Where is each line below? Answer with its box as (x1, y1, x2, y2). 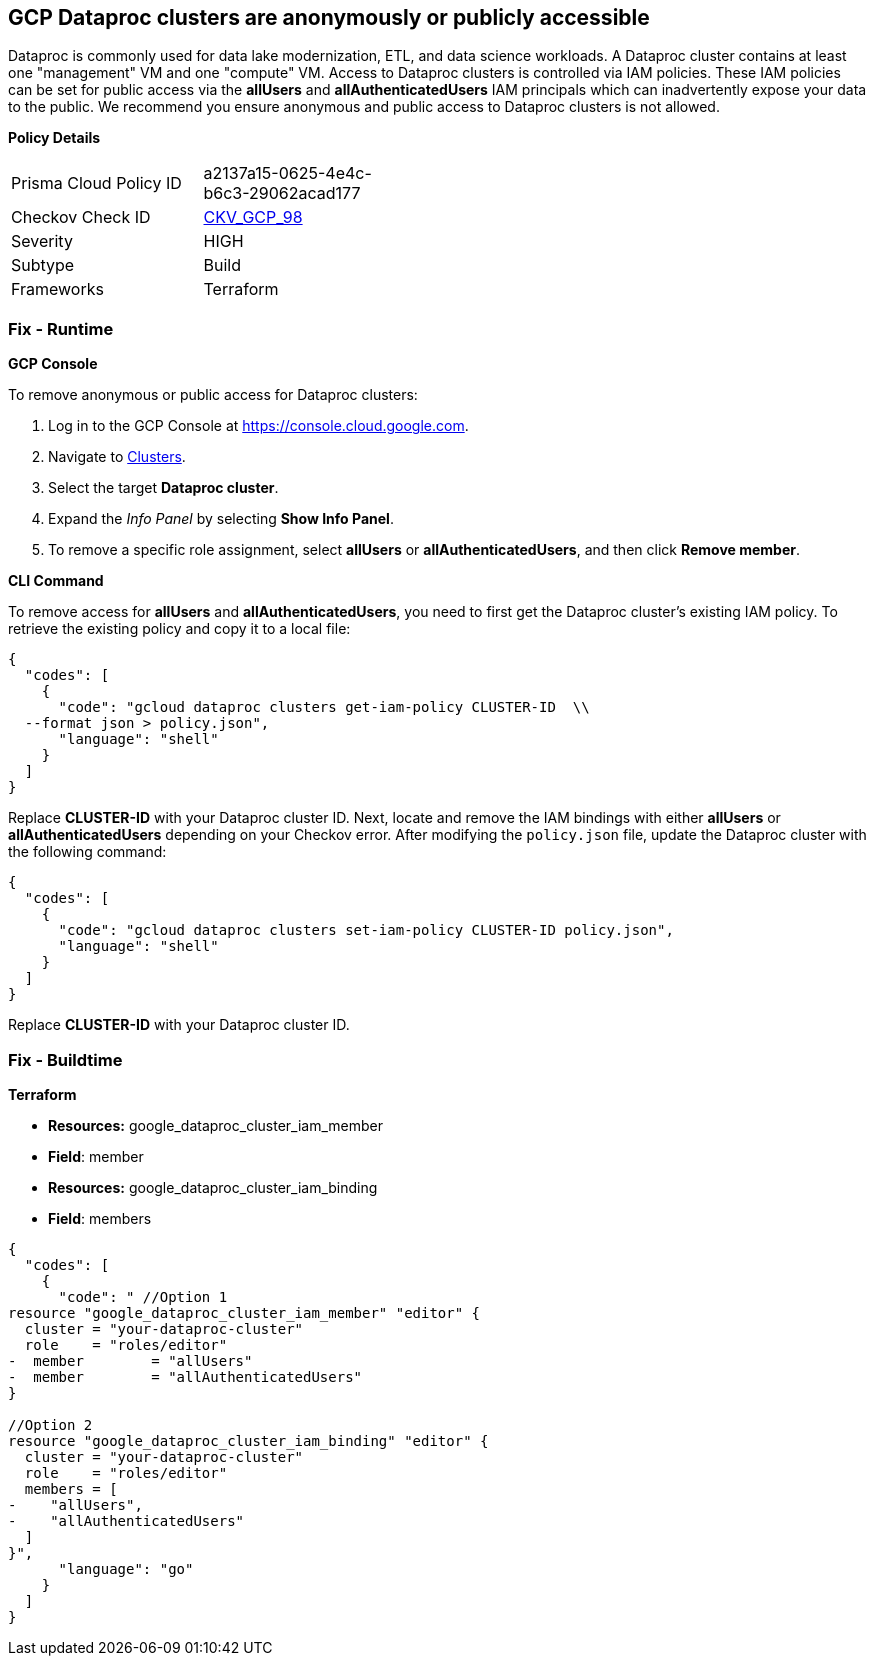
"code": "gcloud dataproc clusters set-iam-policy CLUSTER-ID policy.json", (58, 922, 674, 939)
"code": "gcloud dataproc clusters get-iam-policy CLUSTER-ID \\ (58, 699, 590, 716)
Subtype (11, 255, 75, 276)
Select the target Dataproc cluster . (48, 479, 279, 497)
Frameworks (11, 279, 104, 300)
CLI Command (8, 572, 104, 590)
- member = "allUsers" (8, 1352, 253, 1369)
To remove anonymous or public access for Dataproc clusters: (8, 386, 418, 404)
